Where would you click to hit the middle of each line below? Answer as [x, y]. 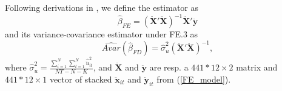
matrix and [257, 67]
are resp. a [169, 67]
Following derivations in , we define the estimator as [102, 7]
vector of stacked [81, 79]
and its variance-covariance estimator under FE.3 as [102, 34]
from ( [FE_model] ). [194, 79]
